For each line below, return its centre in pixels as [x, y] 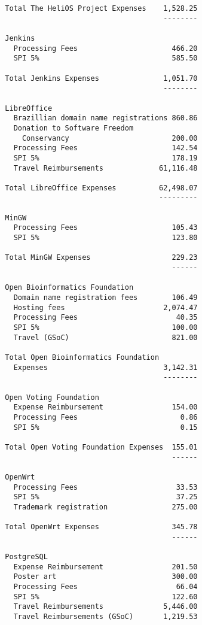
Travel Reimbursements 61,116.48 [105, 168]
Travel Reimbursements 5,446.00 [105, 607]
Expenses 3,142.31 [105, 367]
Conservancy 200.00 [110, 138]
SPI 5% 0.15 [105, 427]
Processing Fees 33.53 [105, 487]
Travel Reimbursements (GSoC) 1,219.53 [105, 617]
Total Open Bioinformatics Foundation [82, 357]
